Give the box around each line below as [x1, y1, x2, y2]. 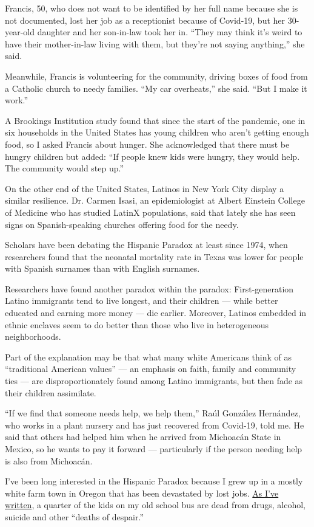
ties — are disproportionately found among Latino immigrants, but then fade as [5, 374, 303, 387]
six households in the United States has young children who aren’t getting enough [5, 126, 309, 139]
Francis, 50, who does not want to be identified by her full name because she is [5, 2, 298, 14]
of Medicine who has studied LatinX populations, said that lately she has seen [5, 205, 296, 218]
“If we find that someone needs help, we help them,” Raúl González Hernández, [5, 407, 301, 419]
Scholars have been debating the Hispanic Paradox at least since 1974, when [5, 238, 288, 251]
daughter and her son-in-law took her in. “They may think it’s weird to [37, 26, 302, 38]
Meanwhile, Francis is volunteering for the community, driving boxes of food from [5, 69, 308, 82]
